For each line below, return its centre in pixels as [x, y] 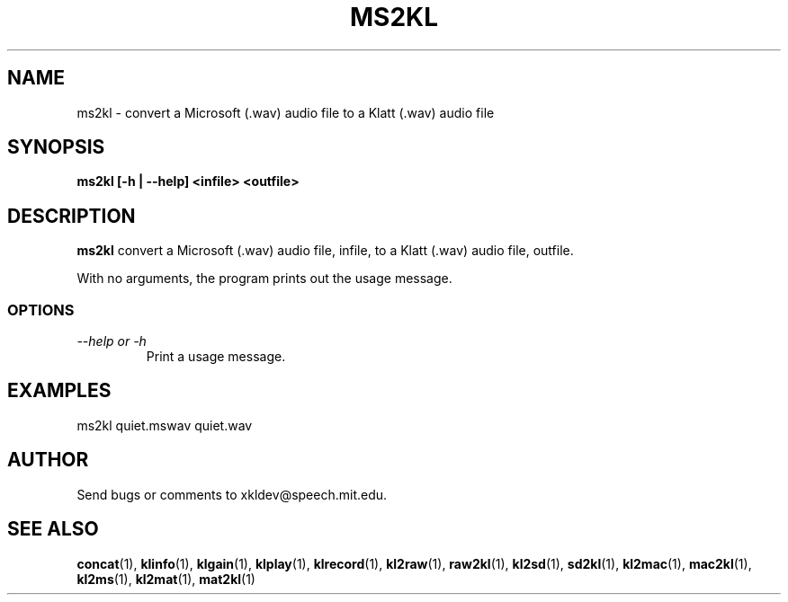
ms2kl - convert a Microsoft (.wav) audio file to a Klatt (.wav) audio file [286, 112]
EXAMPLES [59, 391]
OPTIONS [41, 310]
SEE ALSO [53, 529]
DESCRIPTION [72, 216]
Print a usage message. [216, 357]
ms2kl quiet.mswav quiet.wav [165, 425]
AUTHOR [48, 460]
